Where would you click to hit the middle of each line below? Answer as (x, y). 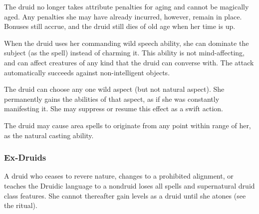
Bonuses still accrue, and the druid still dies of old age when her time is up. (120, 26)
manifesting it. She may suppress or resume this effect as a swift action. (114, 108)
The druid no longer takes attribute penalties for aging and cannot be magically (127, 6)
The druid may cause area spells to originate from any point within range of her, (128, 125)
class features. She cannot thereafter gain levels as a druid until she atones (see (125, 195)
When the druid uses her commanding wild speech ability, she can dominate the (127, 43)
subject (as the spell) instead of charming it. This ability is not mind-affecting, (124, 53)
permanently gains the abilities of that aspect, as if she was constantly (112, 99)
